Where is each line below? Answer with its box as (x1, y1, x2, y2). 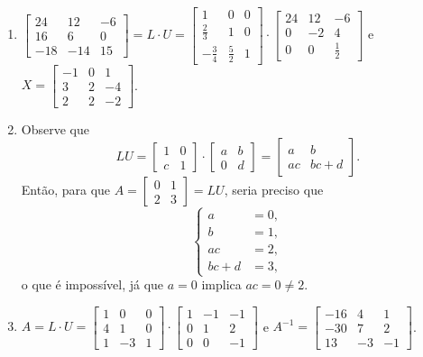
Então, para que (21, 180, 111, 199)
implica (201, 275, 242, 294)
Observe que (21, 119, 89, 138)
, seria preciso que (224, 180, 324, 199)
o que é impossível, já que (21, 275, 164, 294)
